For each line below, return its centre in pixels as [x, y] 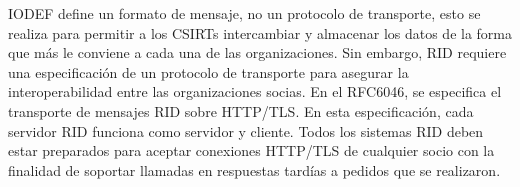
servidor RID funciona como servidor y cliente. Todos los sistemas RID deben [246, 130]
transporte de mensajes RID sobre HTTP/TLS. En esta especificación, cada [241, 110]
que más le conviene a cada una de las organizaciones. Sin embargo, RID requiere [257, 52]
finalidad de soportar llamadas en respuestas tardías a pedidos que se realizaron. [254, 169]
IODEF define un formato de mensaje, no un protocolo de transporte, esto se [244, 13]
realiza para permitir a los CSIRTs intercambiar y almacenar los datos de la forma [260, 32]
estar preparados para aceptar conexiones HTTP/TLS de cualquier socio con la [251, 150]
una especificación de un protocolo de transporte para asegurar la [208, 71]
